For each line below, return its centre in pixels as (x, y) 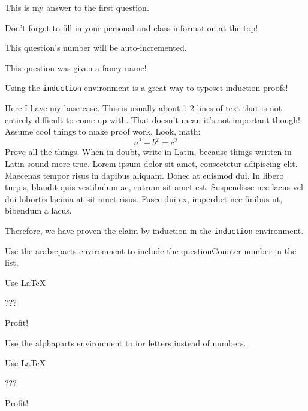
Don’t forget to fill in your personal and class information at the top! (132, 27)
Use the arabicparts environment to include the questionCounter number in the (151, 250)
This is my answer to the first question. (77, 7)
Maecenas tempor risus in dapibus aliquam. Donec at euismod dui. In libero (144, 175)
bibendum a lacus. (38, 210)
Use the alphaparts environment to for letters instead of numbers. (126, 342)
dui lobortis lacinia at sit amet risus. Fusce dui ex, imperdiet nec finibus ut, (144, 198)
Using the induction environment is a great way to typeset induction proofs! (147, 88)
